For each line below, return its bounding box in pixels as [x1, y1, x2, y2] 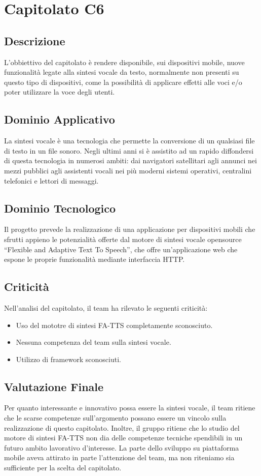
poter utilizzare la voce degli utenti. [4, 86, 115, 97]
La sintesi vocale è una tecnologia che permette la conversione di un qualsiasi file [4, 135, 255, 146]
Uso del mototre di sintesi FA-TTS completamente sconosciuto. [16, 319, 213, 330]
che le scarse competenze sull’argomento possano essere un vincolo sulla [4, 412, 227, 423]
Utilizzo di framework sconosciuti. [16, 353, 121, 364]
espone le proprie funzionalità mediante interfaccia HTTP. [4, 254, 185, 264]
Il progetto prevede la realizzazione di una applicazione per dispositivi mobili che [4, 224, 255, 234]
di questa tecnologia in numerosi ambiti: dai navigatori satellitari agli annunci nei [4, 155, 257, 166]
